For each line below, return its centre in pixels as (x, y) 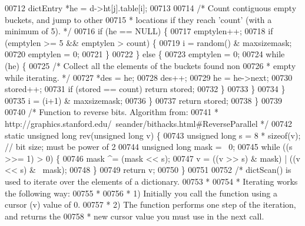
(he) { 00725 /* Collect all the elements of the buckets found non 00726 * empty (150, 65)
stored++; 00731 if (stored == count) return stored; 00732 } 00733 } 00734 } (145, 89)
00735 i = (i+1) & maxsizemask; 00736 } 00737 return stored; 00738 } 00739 (143, 100)
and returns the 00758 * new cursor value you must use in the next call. (135, 216)
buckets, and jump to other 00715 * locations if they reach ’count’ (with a (138, 19)
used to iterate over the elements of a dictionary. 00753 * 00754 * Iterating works (151, 181)
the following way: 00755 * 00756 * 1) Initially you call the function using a (141, 193)
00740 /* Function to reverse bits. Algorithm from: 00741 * (112, 112)
